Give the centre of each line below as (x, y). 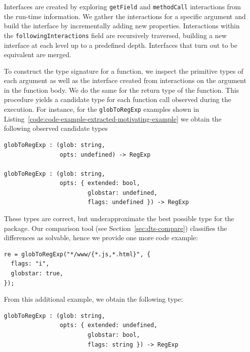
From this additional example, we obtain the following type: (94, 299)
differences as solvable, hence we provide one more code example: (101, 238)
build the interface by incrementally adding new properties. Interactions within (122, 26)
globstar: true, (37, 274)
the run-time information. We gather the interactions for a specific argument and (125, 16)
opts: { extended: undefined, (108, 325)
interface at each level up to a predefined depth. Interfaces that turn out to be (121, 45)
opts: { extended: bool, (100, 183)
